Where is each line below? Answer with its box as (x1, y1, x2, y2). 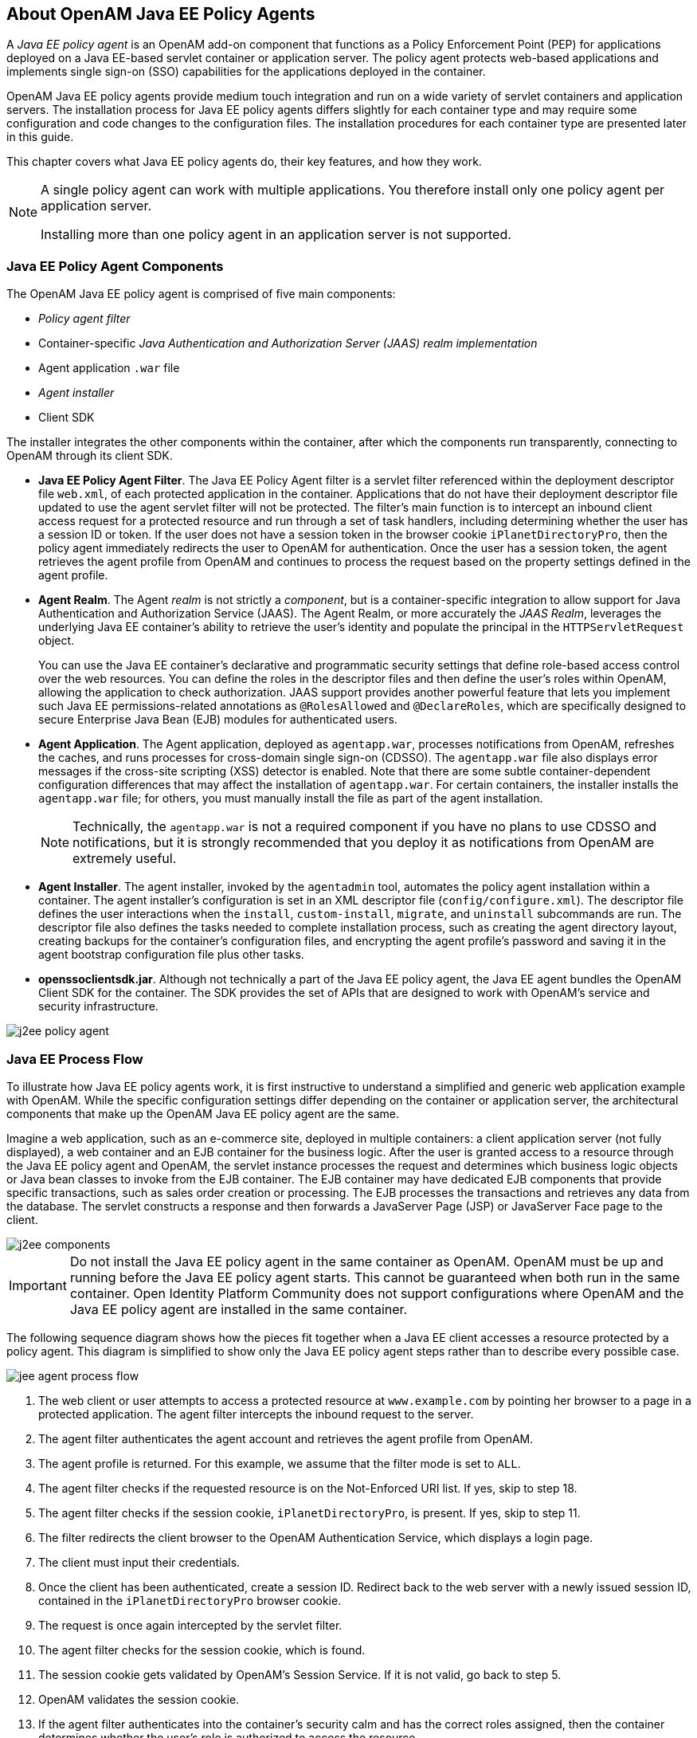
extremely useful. (72, 850, 177, 867)
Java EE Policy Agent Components (6, 257, 224, 274)
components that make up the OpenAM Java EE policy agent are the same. (6, 1106, 399, 1120)
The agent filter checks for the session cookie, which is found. (38, 1642, 366, 1657)
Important (9, 1277, 67, 1293)
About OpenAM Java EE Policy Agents (6, 4, 315, 24)
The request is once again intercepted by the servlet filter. (38, 1618, 343, 1632)
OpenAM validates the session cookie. (38, 1692, 240, 1706)
